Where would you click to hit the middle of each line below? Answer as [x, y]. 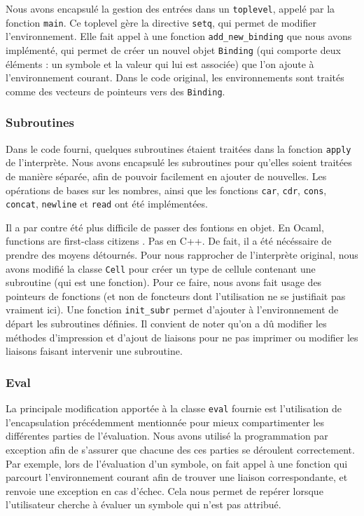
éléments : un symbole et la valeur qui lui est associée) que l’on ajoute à [160, 63]
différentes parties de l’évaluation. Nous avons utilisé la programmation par [167, 436]
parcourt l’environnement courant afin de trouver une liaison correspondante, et [177, 477]
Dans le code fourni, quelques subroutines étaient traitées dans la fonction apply [178, 148]
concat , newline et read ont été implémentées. [107, 204]
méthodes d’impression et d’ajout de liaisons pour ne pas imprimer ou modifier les [182, 337]
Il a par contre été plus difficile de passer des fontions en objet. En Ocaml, [165, 227]
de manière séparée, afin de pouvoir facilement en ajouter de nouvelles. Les [166, 176]
